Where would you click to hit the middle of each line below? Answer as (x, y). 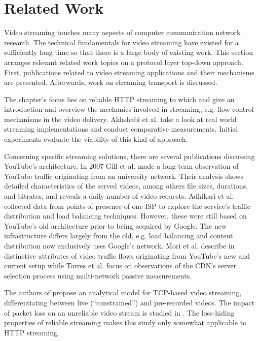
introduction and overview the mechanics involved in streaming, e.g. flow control (129, 109)
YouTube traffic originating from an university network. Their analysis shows (124, 176)
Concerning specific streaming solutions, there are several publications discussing (129, 156)
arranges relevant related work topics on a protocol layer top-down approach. (124, 62)
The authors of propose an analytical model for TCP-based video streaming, (123, 292)
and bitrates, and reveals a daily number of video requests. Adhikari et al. (119, 196)
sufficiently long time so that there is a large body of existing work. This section (128, 52)
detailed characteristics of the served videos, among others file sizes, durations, (126, 186)
